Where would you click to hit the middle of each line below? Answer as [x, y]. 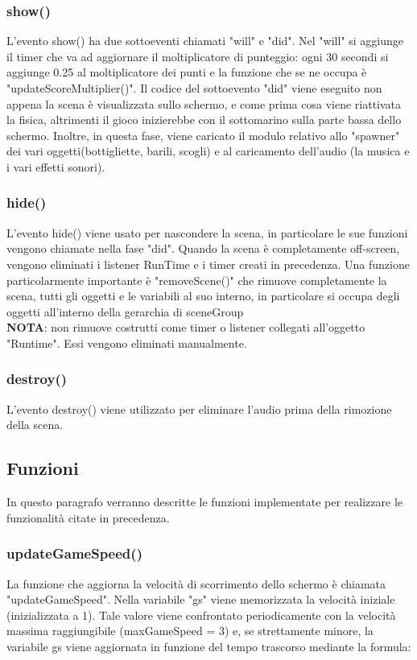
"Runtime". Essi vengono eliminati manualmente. [127, 342]
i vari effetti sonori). [56, 166]
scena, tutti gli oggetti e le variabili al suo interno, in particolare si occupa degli [203, 296]
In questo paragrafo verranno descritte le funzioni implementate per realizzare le [205, 502]
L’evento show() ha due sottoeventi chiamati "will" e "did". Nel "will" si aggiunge [205, 41]
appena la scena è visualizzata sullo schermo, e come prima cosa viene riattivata [204, 103]
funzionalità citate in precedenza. [88, 517]
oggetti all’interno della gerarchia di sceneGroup [125, 311]
